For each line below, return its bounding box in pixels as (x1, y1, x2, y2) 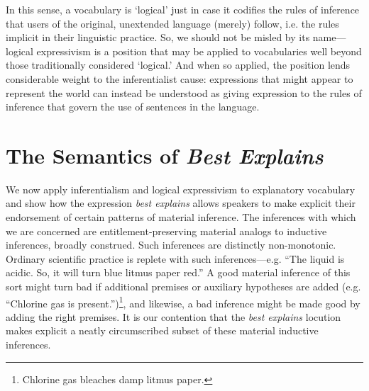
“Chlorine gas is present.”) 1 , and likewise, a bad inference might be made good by (6, 293, 360, 310)
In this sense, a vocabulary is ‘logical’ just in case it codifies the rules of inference (6, 2, 360, 16)
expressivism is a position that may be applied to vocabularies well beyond (36, 43, 362, 58)
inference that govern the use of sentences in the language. (6, 99, 260, 114)
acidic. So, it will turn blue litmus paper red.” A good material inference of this (6, 265, 351, 280)
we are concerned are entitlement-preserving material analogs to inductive (6, 223, 327, 238)
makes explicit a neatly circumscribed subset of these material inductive (6, 323, 319, 338)
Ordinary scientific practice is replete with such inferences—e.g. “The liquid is (6, 251, 345, 266)
